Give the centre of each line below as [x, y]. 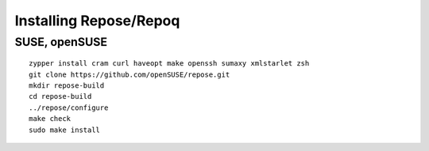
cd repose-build [60, 96]
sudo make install [65, 130]
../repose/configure [69, 108]
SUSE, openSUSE [61, 42]
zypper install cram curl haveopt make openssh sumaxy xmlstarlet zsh [169, 64]
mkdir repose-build [67, 85]
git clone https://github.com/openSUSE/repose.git [129, 74]
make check [50, 119]
